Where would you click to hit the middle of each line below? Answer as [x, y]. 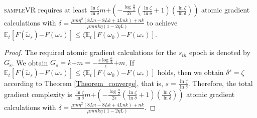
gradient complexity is [38, 94]
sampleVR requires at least [46, 9]
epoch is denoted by [220, 52]
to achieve [162, 22]
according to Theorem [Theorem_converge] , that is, [84, 83]
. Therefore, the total [220, 83]
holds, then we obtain [190, 72]
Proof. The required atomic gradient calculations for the [90, 52]
